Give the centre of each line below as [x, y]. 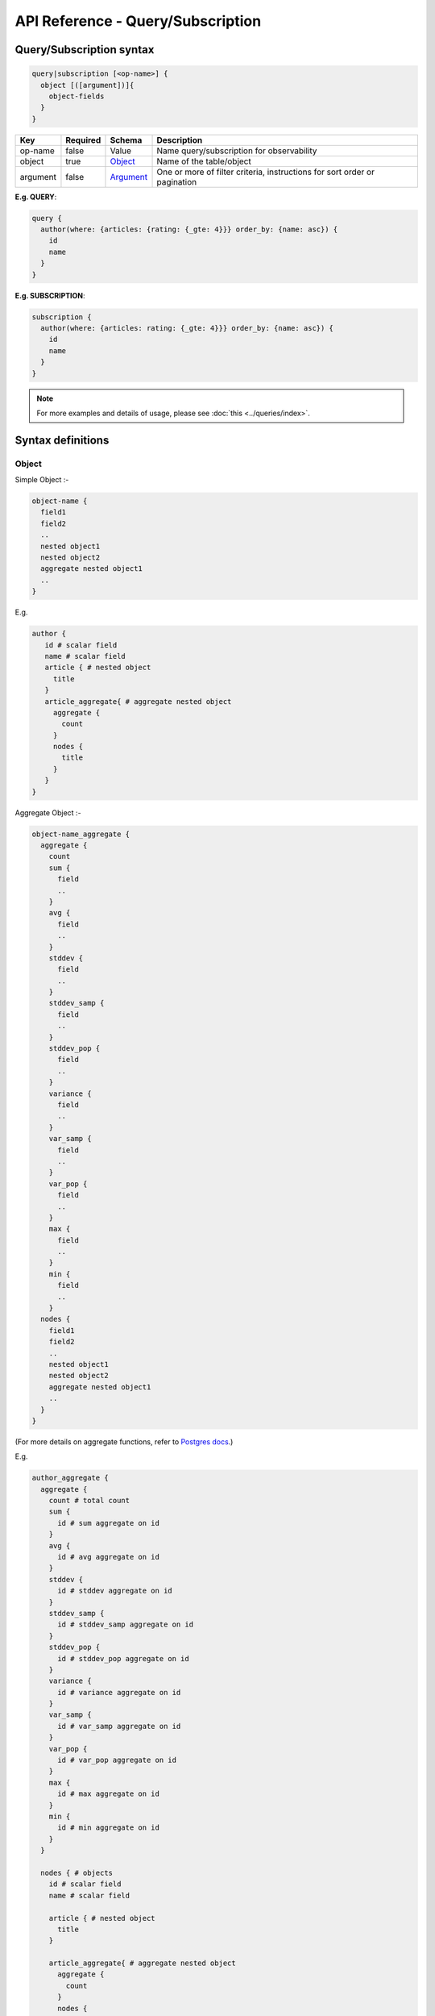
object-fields [77, 96]
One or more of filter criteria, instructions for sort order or [265, 172]
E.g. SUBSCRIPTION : [50, 295]
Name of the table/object [204, 161]
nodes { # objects [77, 1872]
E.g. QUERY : [36, 197]
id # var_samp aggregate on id [119, 1726]
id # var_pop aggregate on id [117, 1760]
